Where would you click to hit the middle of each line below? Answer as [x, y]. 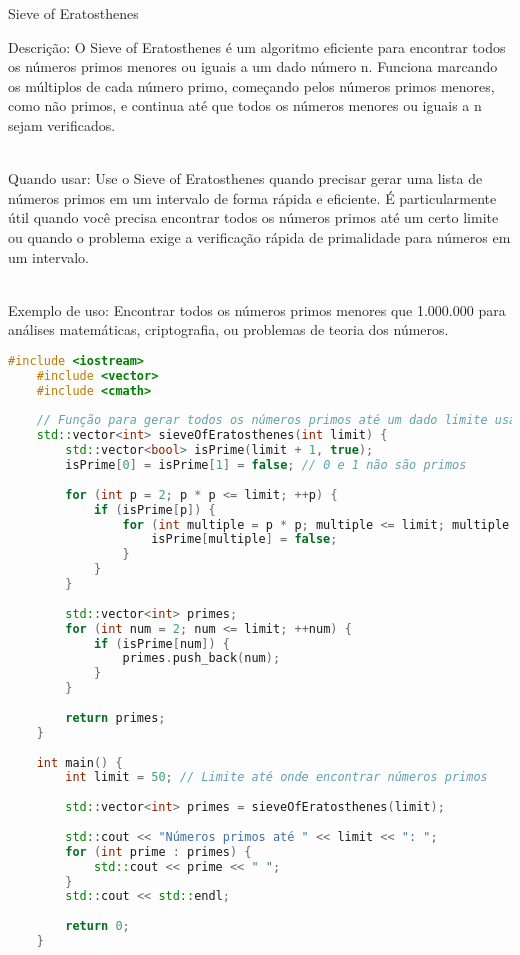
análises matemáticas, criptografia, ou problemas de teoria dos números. [228, 329]
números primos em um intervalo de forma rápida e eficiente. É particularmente [252, 197]
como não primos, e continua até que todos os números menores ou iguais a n [245, 105]
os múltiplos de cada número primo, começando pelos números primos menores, [251, 85]
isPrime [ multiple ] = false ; [244, 539]
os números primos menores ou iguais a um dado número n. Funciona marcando [253, 66]
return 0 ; [97, 926]
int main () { [79, 762]
